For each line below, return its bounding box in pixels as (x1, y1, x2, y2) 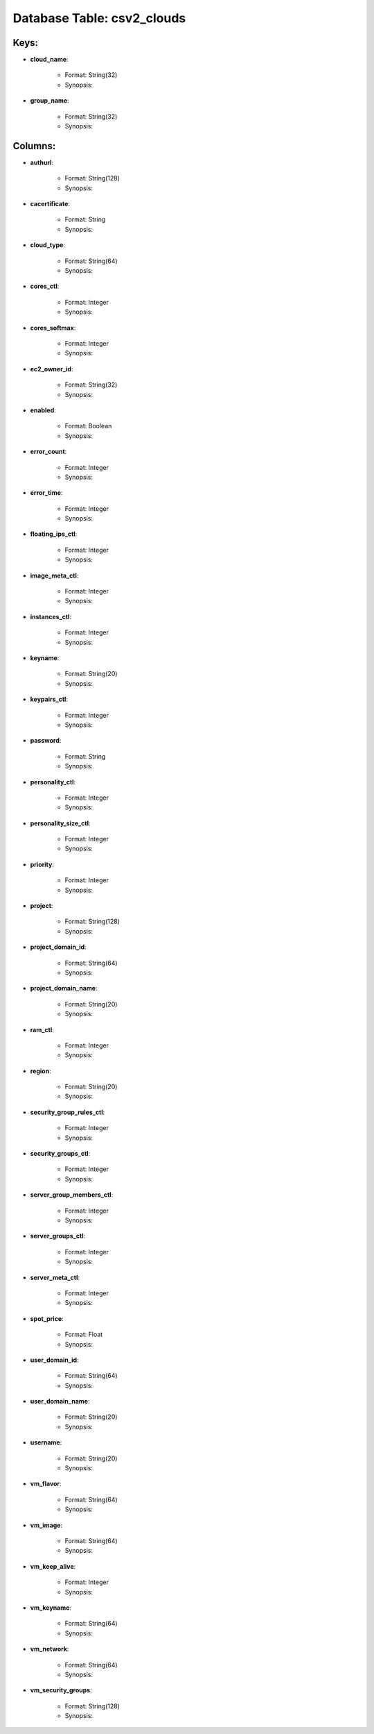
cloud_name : (30, 56, 69, 64)
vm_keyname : (30, 1603, 72, 1612)
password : (30, 736, 62, 745)
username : (30, 1438, 62, 1447)
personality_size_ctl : (30, 819, 91, 827)
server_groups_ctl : (30, 1232, 86, 1240)
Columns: (12, 140, 56, 152)
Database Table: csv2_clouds (12, 10, 186, 26)
